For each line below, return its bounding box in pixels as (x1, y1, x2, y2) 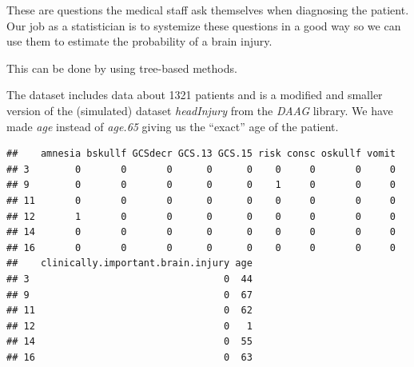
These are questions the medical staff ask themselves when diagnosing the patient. (6, 2, 409, 18)
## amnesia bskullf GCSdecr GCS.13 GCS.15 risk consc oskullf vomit (6, 148, 396, 160)
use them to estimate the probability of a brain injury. (6, 33, 273, 50)
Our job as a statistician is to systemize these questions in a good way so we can (6, 17, 401, 34)
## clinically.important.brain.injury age (6, 257, 253, 269)
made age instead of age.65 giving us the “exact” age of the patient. (6, 118, 339, 134)
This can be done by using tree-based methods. (6, 59, 237, 76)
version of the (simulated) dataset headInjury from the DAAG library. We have (6, 102, 393, 118)
